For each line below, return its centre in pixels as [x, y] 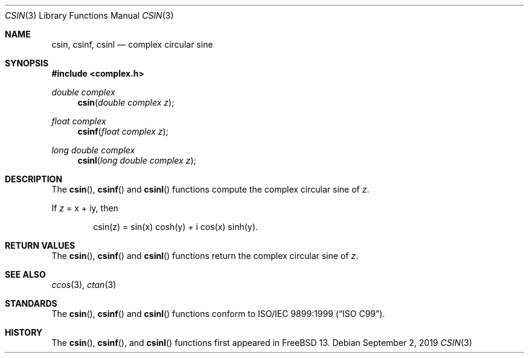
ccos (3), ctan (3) [84, 285]
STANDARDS [31, 303]
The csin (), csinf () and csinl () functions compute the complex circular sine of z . [210, 189]
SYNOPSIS [27, 63]
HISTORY [24, 332]
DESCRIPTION [34, 179]
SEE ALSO [25, 274]
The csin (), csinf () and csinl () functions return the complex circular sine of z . [205, 256]
